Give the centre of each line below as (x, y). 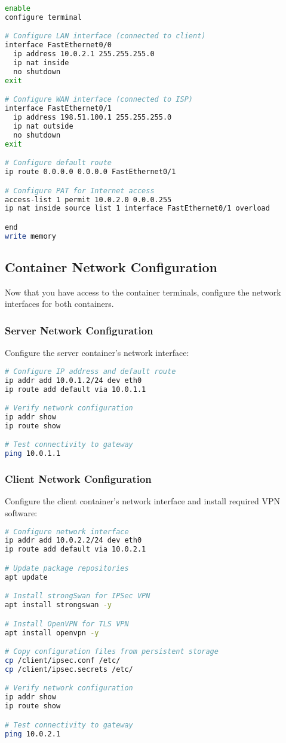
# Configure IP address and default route (90, 371)
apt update (26, 577)
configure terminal (43, 17)
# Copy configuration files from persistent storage (112, 652)
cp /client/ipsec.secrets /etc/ (69, 669)
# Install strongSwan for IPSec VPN (78, 596)
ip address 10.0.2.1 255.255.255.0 (84, 54)
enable (18, 8)
